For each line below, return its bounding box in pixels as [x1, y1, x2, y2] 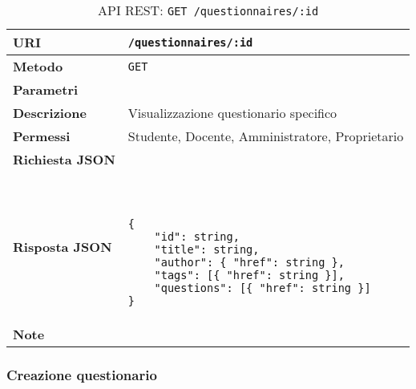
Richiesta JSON [13, 150, 115, 168]
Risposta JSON [13, 237, 112, 256]
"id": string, [154, 230, 240, 243]
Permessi [13, 127, 71, 145]
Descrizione [13, 103, 87, 122]
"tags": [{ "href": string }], [154, 269, 345, 282]
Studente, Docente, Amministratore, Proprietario [127, 127, 404, 145]
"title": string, [154, 243, 260, 256]
